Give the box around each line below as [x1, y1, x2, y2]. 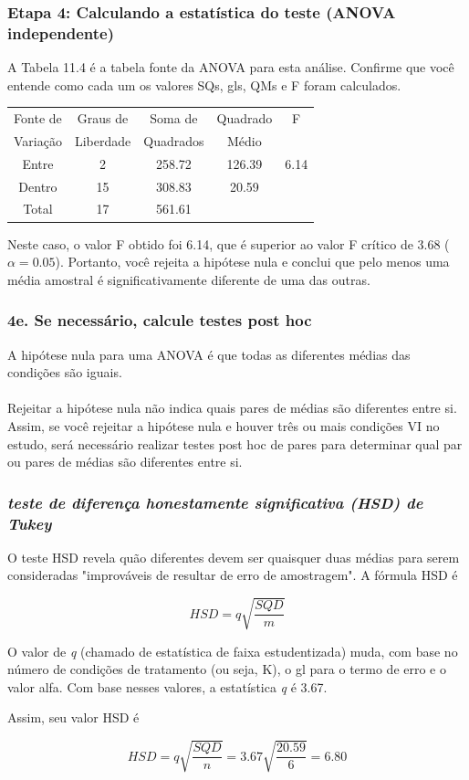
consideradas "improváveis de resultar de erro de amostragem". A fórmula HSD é [7, 565, 458, 585]
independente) [7, 21, 115, 44]
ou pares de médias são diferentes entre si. [7, 452, 243, 471]
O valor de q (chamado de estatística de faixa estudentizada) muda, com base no [7, 641, 458, 660]
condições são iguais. [7, 363, 122, 382]
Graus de [77, 109, 129, 128]
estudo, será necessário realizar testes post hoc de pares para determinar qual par [7, 434, 463, 453]
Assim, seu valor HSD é [7, 708, 140, 727]
